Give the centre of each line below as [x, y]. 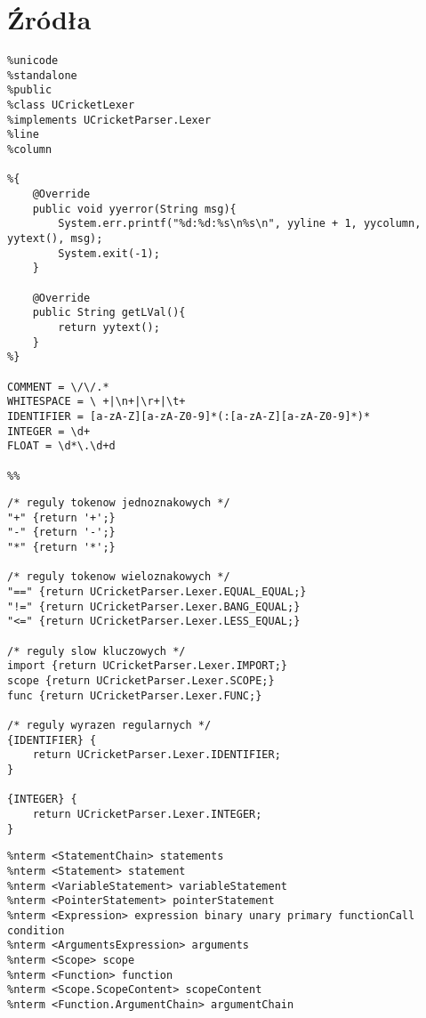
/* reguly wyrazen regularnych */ [109, 725]
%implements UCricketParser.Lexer [109, 120]
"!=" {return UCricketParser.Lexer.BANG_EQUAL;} [154, 606]
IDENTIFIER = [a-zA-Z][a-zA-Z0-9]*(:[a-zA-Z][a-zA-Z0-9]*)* [189, 416]
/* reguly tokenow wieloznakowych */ [119, 577]
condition [36, 930]
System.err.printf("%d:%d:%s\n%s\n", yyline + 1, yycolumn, [240, 224]
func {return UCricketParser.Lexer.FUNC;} [135, 695]
